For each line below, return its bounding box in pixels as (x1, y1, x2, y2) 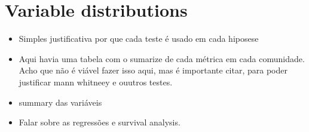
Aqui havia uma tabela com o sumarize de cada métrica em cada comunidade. (19, 52, 305, 65)
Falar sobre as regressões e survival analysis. (19, 116, 180, 128)
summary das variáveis (19, 96, 102, 108)
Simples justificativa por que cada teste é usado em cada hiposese (19, 32, 259, 45)
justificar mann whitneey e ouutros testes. (19, 75, 173, 88)
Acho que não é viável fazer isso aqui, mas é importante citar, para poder (19, 64, 287, 76)
